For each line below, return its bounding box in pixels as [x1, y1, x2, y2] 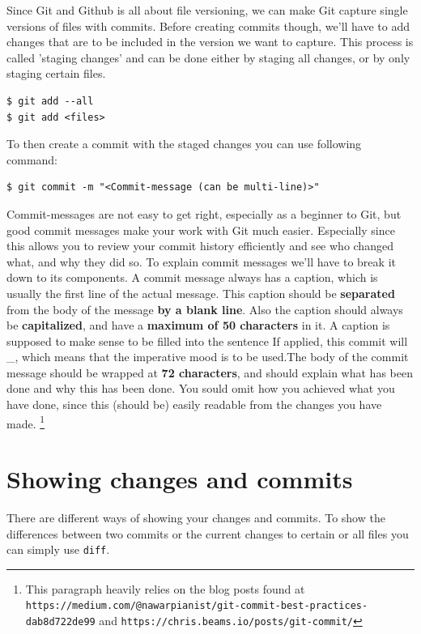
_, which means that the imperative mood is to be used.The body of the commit [6, 348, 409, 365]
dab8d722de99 [25, 616, 96, 628]
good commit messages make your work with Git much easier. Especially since [6, 221, 395, 238]
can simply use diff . [6, 541, 110, 558]
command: [6, 151, 57, 168]
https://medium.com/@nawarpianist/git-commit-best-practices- [25, 600, 368, 612]
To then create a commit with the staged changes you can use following [6, 135, 362, 152]
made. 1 [6, 412, 45, 432]
